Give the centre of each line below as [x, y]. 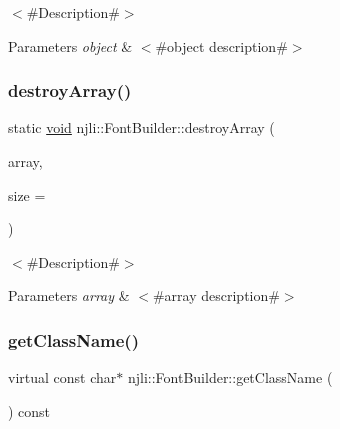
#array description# [216, 295]
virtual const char [62, 377]
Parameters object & [70, 45]
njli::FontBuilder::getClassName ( [230, 377]
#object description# [221, 45]
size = [27, 194]
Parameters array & [69, 295]
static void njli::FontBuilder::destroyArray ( [141, 127]
